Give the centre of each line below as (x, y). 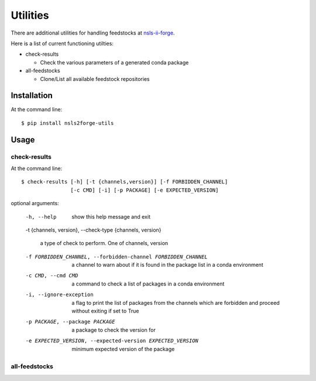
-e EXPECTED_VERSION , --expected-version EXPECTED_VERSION (112, 341)
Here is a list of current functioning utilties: (62, 43)
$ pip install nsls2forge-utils (68, 123)
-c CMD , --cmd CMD (52, 276)
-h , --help (41, 217)
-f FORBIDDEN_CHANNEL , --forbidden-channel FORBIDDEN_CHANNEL (116, 257)
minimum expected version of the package (123, 349)
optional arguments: (35, 203)
